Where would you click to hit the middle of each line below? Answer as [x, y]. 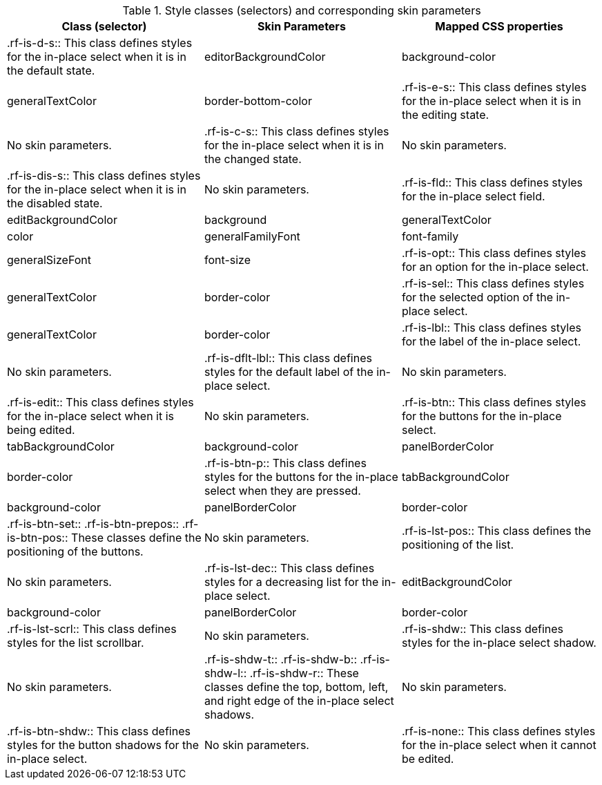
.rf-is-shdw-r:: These [304, 673]
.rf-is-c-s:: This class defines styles [297, 131]
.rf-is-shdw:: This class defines [483, 629]
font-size [227, 260]
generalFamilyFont [252, 236]
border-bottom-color [258, 101]
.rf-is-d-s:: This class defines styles [100, 43]
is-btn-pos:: [38, 538]
